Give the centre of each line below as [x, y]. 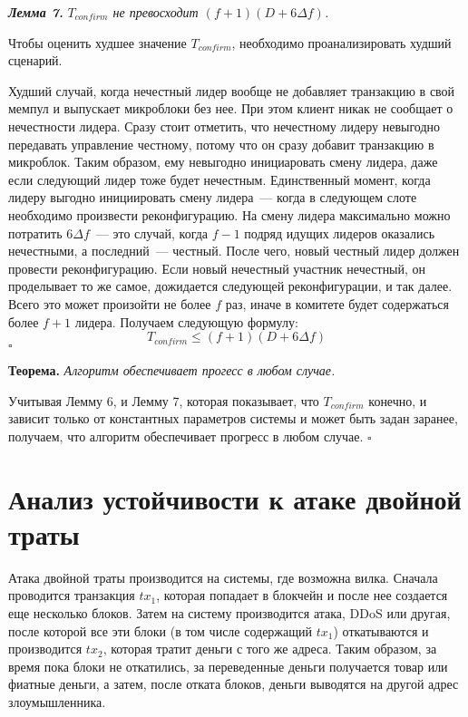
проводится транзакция [72, 595]
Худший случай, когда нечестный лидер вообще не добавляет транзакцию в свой [232, 90]
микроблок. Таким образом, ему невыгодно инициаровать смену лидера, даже [223, 162]
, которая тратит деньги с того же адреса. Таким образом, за [270, 649]
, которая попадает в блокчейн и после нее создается [302, 595]
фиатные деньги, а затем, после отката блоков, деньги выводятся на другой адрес [234, 684]
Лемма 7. [36, 12]
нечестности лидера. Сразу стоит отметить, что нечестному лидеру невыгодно [224, 126]
